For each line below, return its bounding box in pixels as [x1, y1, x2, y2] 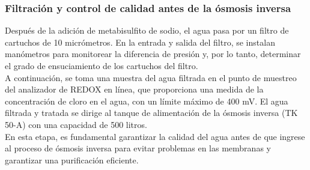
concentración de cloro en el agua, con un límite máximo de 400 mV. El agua [5, 94, 288, 107]
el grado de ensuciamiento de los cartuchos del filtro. [5, 59, 198, 71]
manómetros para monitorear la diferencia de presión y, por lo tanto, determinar [5, 47, 301, 60]
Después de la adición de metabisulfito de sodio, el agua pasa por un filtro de [5, 24, 289, 37]
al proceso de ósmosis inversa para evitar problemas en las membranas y [5, 142, 271, 154]
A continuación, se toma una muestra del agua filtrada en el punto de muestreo [5, 71, 297, 83]
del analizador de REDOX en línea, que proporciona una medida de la [5, 83, 264, 96]
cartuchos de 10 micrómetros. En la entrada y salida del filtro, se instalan [5, 35, 275, 48]
